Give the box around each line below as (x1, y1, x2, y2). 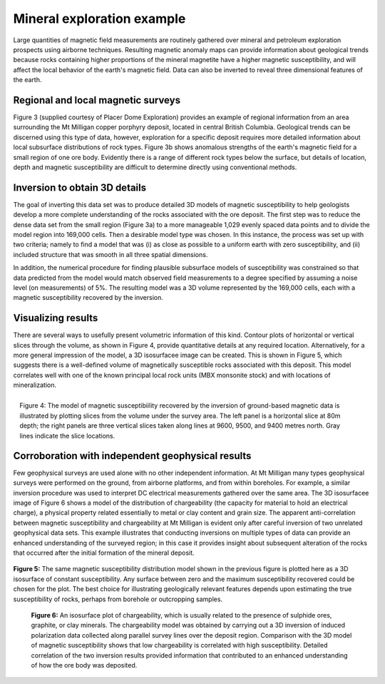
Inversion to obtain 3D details (13, 181, 147, 193)
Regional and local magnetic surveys (13, 94, 181, 106)
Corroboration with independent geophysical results (13, 450, 252, 462)
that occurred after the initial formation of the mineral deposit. (13, 548, 195, 557)
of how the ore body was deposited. (31, 660, 138, 669)
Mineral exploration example (13, 11, 186, 26)
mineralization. (13, 381, 57, 389)
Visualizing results (13, 312, 98, 324)
